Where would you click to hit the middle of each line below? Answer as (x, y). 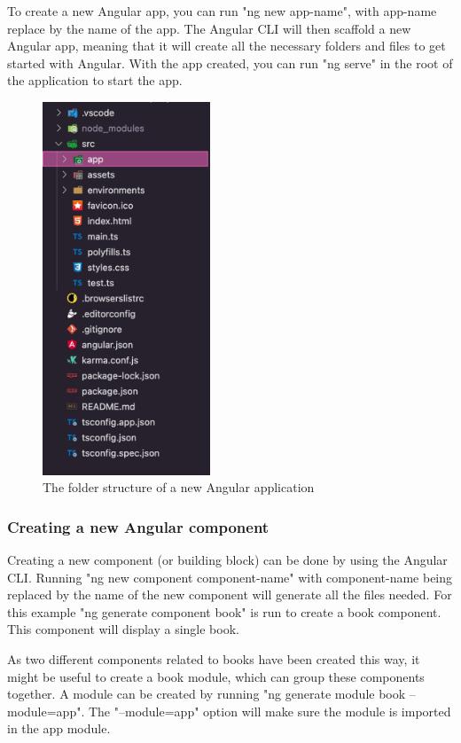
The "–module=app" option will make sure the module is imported (270, 711)
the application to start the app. (95, 80)
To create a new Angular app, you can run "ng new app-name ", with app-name (222, 11)
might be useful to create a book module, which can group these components (216, 676)
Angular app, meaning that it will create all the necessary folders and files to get (227, 46)
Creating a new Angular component (138, 526)
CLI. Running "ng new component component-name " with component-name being (230, 577)
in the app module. (59, 728)
